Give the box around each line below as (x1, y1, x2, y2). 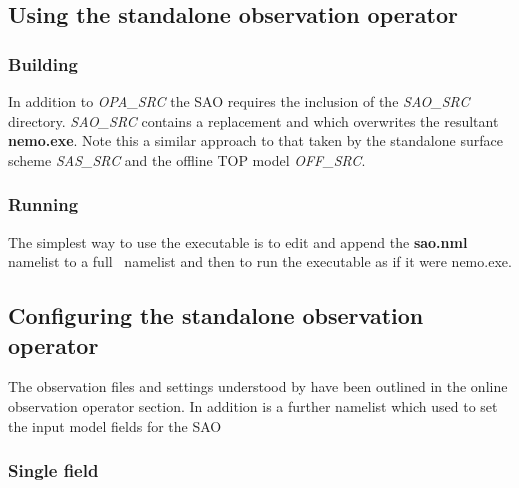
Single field (8, 458, 99, 483)
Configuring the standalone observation (8, 300, 424, 331)
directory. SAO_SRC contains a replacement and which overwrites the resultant (8, 110, 499, 131)
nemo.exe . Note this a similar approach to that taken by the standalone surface (8, 130, 503, 151)
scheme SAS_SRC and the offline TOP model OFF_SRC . (8, 149, 366, 170)
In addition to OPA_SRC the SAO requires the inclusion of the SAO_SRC (8, 91, 470, 111)
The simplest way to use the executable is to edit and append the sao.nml (8, 231, 468, 252)
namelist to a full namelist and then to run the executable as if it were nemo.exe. (8, 251, 512, 272)
